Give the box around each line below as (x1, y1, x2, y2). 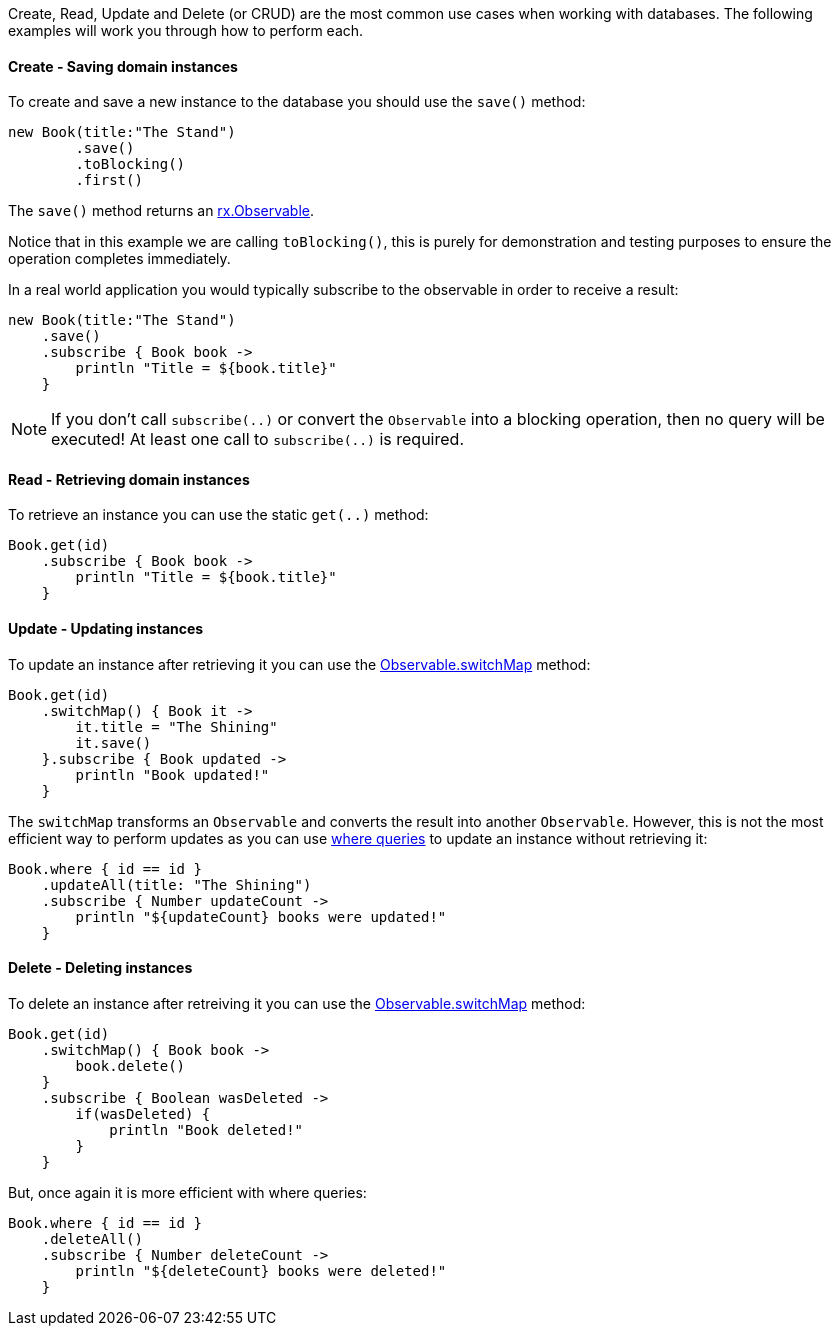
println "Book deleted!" (109, 1121, 304, 1138)
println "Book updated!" (75, 766, 270, 783)
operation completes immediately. (8, 250, 231, 268)
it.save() (75, 734, 152, 751)
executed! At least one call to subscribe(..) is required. (51, 429, 464, 450)
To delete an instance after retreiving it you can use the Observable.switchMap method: (8, 994, 586, 1012)
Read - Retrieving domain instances (8, 470, 250, 488)
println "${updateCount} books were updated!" (75, 908, 447, 925)
